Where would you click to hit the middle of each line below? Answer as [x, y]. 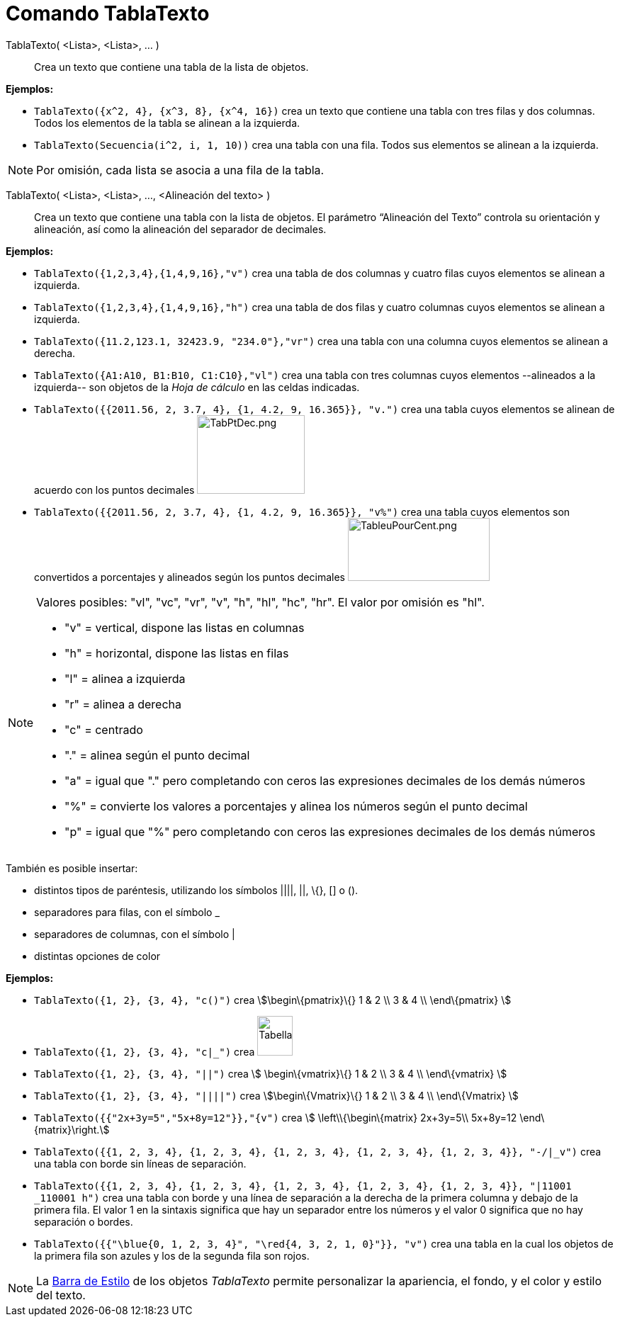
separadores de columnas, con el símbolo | [135, 934]
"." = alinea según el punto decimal [157, 755]
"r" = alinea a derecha [123, 704]
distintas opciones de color [97, 956]
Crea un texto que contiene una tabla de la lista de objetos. [171, 67]
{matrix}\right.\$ [72, 1129]
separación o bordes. [84, 1221]
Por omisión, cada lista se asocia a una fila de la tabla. [180, 170]
